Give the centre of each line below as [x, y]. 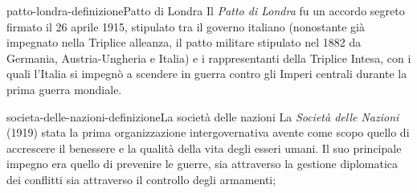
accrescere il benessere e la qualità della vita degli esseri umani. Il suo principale [204, 148]
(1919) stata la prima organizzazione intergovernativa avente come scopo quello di [208, 132]
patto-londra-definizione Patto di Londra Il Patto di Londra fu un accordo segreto [206, 10]
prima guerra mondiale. [64, 89]
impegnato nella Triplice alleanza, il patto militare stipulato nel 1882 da [184, 42]
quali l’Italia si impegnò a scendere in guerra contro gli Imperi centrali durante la [207, 74]
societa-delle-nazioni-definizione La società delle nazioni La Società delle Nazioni [203, 116]
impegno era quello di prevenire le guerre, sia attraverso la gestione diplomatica [202, 164]
